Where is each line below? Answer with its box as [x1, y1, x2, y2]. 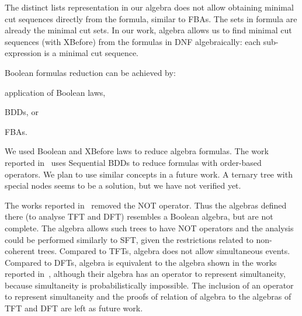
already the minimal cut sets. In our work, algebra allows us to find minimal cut [5, 24, 292, 36]
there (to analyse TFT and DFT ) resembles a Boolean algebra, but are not [5, 210, 273, 223]
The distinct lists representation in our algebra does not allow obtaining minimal [5, 1, 294, 13]
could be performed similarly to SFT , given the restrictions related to [5, 233, 254, 245]
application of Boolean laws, [5, 86, 106, 98]
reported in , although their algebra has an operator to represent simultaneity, [5, 268, 286, 280]
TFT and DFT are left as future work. [5, 302, 143, 314]
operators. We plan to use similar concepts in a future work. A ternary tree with [5, 168, 293, 180]
